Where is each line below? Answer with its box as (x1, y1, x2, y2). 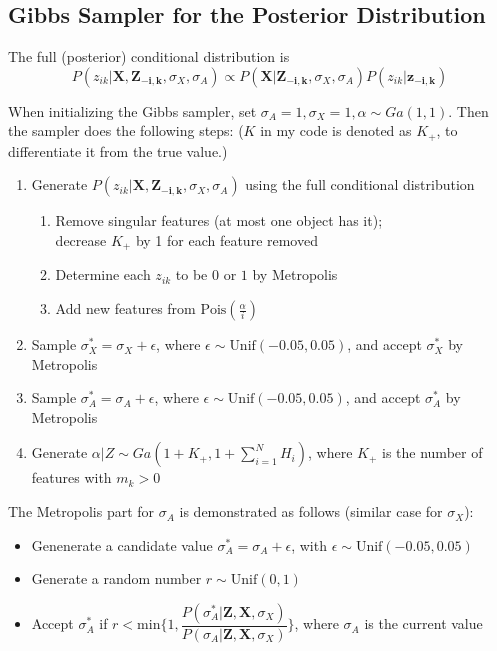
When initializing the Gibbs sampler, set (8, 100, 257, 121)
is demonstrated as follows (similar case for (179, 501, 443, 522)
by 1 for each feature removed (135, 230, 318, 251)
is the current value (364, 613, 483, 634)
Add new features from (55, 298, 196, 319)
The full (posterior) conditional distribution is (8, 46, 290, 67)
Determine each (55, 264, 151, 285)
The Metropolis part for (8, 501, 155, 522)
